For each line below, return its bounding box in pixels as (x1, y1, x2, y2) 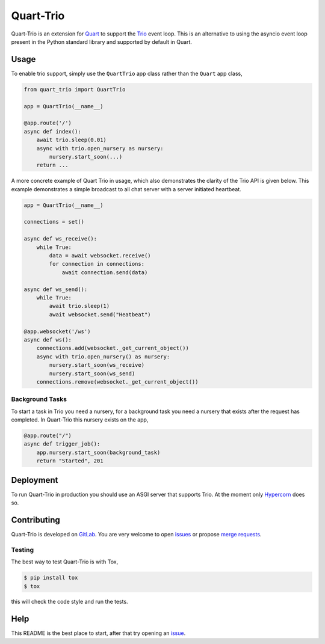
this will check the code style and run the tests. (11, 598, 129, 606)
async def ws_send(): (23, 286, 88, 293)
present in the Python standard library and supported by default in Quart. (11, 38, 193, 45)
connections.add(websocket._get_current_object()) (36, 345, 189, 352)
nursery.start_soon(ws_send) (49, 370, 135, 377)
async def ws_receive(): (23, 235, 97, 242)
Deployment (11, 475, 58, 485)
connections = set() (23, 218, 84, 225)
